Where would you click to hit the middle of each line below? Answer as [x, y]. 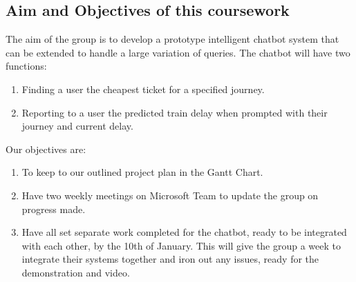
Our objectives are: [46, 149]
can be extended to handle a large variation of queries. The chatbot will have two [178, 52]
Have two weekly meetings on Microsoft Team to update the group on [170, 195]
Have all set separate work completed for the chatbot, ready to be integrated [184, 232]
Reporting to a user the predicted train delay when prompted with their [175, 112]
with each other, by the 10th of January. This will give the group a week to [181, 245]
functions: [26, 66]
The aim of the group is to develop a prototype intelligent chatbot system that [172, 39]
